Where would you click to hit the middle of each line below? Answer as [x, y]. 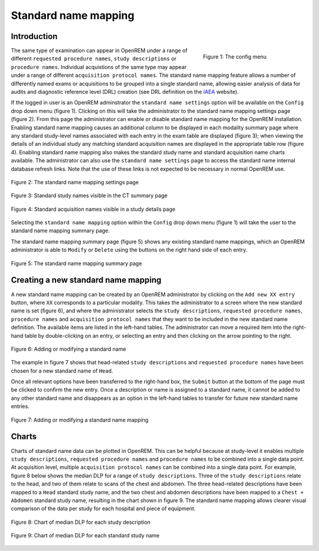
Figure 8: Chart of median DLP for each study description [81, 522]
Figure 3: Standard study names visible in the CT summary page [89, 195]
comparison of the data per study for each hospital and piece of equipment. [103, 508]
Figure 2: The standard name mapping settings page [75, 182]
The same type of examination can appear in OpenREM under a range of [99, 51]
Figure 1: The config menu [235, 57]
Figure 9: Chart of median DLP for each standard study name [85, 536]
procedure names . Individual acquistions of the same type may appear [99, 67]
